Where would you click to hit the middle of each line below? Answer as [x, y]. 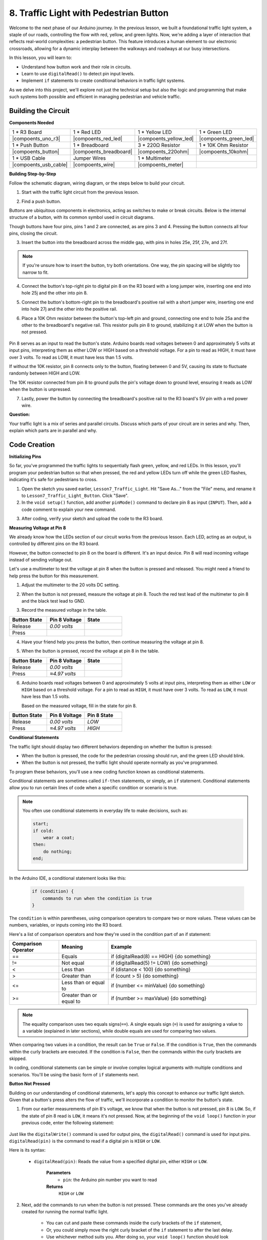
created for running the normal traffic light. [65, 1212]
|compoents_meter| [161, 165]
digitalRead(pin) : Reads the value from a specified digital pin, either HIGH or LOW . [121, 1161]
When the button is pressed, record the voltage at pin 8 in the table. [90, 651]
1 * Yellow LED [155, 132]
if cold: [44, 831]
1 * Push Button [30, 145]
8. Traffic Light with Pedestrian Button [89, 13]
